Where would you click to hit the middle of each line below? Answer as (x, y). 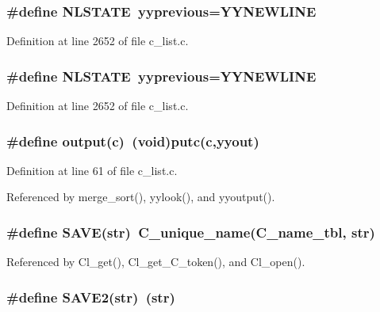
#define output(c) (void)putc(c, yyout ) (133, 141)
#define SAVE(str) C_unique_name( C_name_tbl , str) (191, 232)
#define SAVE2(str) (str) (91, 297)
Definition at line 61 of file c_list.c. (92, 170)
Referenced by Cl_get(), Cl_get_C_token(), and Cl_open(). (156, 262)
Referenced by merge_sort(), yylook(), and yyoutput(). (141, 197)
